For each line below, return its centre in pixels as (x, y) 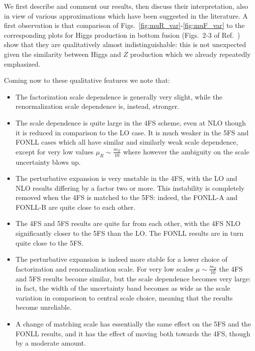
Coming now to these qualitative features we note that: (87, 80)
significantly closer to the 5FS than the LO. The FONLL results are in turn (129, 233)
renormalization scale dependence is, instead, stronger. (97, 106)
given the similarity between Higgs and (63, 54)
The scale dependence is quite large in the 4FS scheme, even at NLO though (131, 122)
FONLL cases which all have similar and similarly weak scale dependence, (127, 142)
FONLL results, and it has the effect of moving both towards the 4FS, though (133, 333)
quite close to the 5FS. (49, 242)
